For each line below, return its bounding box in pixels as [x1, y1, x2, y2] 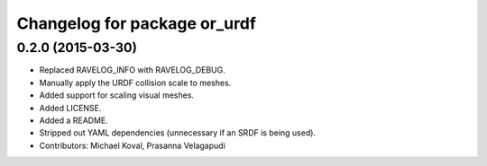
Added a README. [39, 115, 108, 126]
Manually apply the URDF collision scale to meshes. [39, 77, 232, 88]
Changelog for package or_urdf [16, 13, 257, 33]
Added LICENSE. [39, 102, 102, 113]
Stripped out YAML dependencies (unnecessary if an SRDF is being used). [39, 127, 316, 138]
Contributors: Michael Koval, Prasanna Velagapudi [39, 140, 225, 151]
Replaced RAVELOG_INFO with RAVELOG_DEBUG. [39, 65, 225, 75]
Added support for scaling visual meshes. [39, 90, 194, 100]
